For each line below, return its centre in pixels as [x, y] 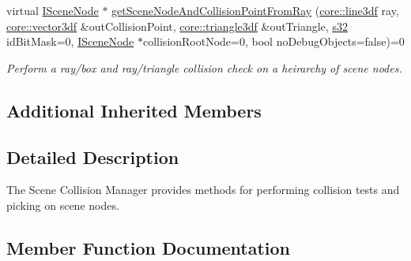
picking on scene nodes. [63, 205]
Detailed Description [93, 157]
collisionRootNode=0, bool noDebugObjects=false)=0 [273, 41]
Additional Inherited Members [134, 110]
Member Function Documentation [149, 247]
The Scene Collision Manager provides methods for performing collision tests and [203, 190]
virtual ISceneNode [53, 10]
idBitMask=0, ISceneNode [70, 41]
